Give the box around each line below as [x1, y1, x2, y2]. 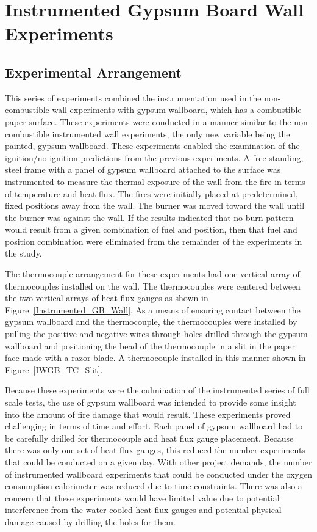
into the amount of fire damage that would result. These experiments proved [5, 407, 291, 420]
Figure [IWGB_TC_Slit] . [5, 363, 103, 376]
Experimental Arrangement [5, 62, 182, 81]
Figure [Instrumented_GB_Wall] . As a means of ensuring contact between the [5, 303, 301, 316]
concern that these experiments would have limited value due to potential [5, 491, 280, 504]
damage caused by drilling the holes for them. [5, 515, 176, 528]
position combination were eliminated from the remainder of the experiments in [5, 235, 302, 247]
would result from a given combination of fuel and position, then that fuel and [5, 223, 297, 236]
